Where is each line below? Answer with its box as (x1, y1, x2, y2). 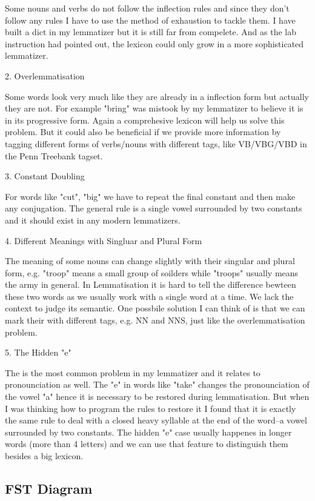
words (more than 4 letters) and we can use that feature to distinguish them (5, 437, 288, 450)
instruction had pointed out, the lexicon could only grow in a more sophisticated (5, 37, 304, 50)
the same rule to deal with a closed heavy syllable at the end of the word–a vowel (5, 414, 307, 426)
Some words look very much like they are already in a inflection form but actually (5, 90, 309, 102)
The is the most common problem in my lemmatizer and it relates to (5, 366, 260, 379)
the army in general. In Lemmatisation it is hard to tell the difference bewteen (5, 278, 296, 291)
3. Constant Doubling (5, 170, 85, 182)
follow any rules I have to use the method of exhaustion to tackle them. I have (5, 13, 296, 26)
